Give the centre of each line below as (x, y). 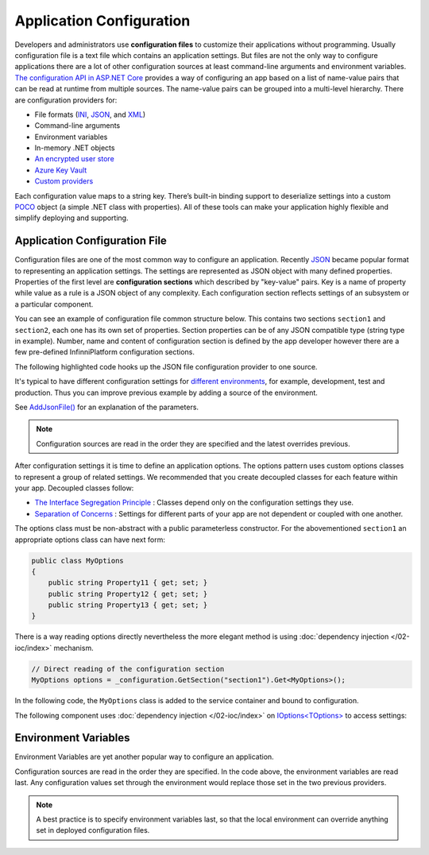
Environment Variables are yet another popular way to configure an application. (144, 757)
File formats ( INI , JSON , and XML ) (90, 114)
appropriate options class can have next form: (90, 540)
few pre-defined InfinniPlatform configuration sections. (104, 352)
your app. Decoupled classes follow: (74, 488)
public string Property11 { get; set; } (128, 583)
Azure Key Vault (61, 170)
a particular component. (54, 304)
